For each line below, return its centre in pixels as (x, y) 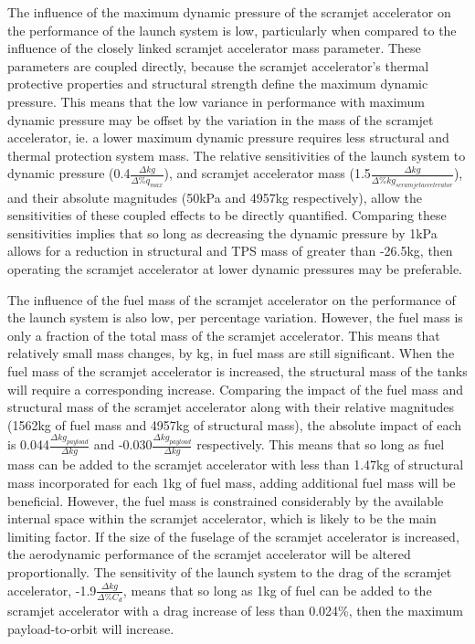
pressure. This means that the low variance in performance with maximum (216, 101)
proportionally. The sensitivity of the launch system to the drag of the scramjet (230, 571)
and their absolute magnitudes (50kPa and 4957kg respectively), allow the (215, 197)
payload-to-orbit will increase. (91, 628)
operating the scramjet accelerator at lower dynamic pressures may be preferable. (235, 268)
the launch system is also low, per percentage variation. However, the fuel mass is (235, 317)
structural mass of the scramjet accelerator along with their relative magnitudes (231, 407)
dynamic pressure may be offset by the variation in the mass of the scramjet (221, 119)
